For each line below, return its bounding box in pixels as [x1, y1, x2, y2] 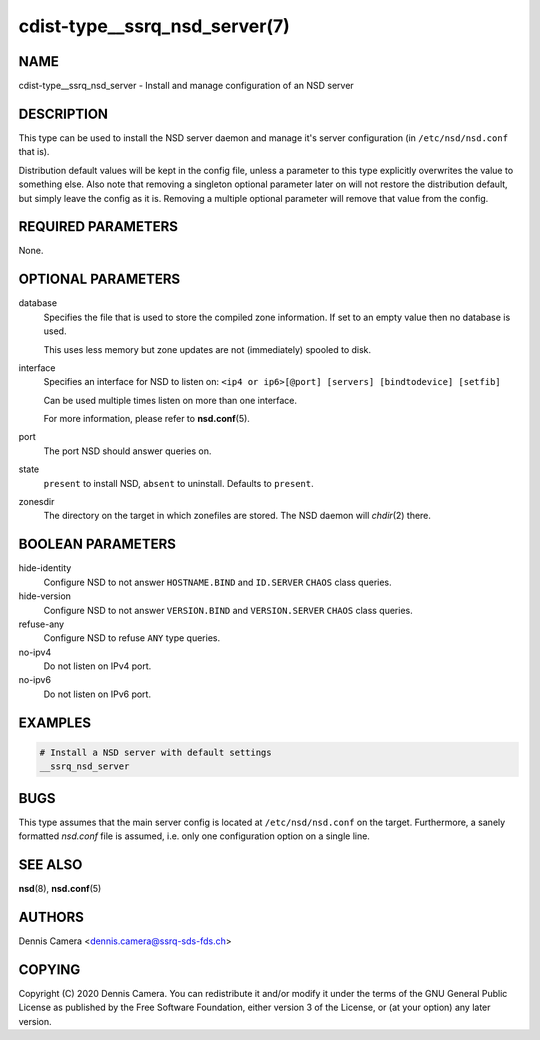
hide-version [18, 590, 72, 602]
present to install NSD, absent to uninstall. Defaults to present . [43, 477, 314, 489]
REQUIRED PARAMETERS [18, 218, 179, 235]
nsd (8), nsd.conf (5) [18, 883, 102, 895]
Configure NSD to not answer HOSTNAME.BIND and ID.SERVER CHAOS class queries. [43, 576, 392, 588]
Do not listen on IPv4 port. [43, 660, 152, 672]
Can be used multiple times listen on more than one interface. [43, 394, 298, 406]
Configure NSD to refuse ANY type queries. [43, 632, 220, 644]
